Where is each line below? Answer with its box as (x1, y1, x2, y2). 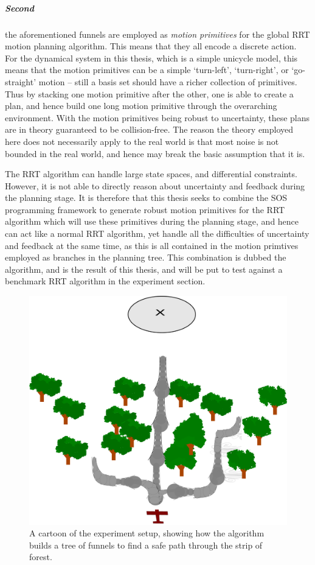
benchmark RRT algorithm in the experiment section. (5, 275, 206, 287)
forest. (29, 550, 52, 563)
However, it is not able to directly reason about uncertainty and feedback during (5, 179, 305, 192)
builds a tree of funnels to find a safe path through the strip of (29, 538, 263, 551)
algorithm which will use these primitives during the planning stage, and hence (5, 215, 299, 228)
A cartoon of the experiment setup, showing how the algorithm (29, 527, 265, 539)
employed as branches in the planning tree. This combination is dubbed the (5, 251, 286, 264)
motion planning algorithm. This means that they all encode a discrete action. (5, 40, 297, 52)
